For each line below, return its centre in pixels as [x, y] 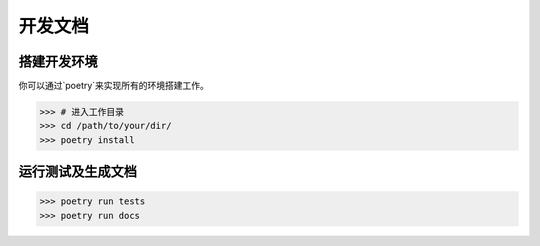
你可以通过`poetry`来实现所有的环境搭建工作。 [114, 86]
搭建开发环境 [58, 61]
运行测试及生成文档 [77, 171]
